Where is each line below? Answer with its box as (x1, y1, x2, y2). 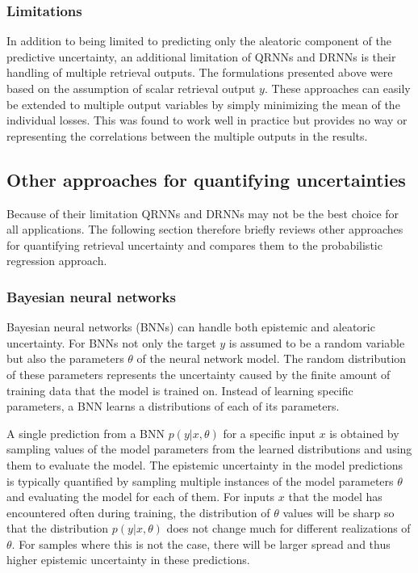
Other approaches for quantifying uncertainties (6, 166, 406, 192)
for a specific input (223, 424, 316, 441)
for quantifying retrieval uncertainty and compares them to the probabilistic (6, 236, 382, 253)
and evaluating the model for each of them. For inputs (6, 488, 275, 505)
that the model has (288, 488, 382, 505)
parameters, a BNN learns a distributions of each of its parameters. (6, 398, 340, 415)
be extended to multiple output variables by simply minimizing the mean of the (6, 95, 400, 112)
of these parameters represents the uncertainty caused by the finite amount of (6, 365, 391, 382)
